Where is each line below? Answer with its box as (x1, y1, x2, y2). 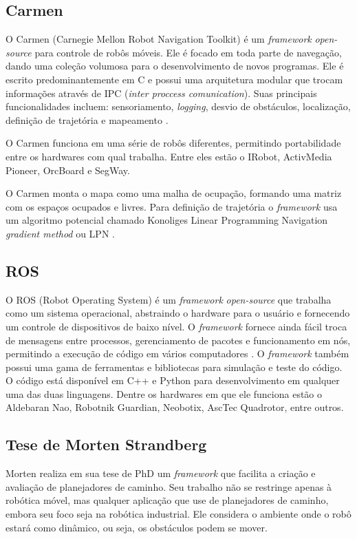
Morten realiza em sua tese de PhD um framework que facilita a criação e (6, 466, 316, 480)
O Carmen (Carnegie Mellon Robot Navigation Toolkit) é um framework (6, 32, 312, 46)
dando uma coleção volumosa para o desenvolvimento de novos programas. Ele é (6, 59, 344, 73)
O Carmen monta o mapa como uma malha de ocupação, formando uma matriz (6, 186, 342, 200)
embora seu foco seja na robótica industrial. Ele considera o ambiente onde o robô (6, 507, 351, 521)
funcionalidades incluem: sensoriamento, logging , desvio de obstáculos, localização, (6, 99, 351, 114)
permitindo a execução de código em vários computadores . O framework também (6, 346, 349, 361)
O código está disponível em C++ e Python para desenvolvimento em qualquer (6, 373, 340, 388)
